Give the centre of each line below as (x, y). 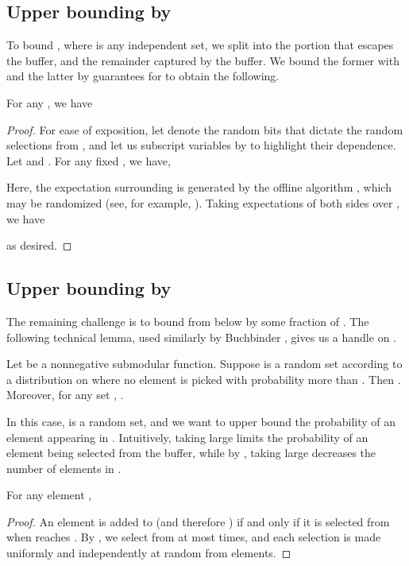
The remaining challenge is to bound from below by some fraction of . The (188, 321)
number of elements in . (64, 468)
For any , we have (50, 102)
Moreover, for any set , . (65, 395)
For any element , (49, 495)
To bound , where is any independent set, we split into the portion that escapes (200, 45)
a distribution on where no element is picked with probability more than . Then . (204, 379)
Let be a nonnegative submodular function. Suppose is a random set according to (204, 364)
